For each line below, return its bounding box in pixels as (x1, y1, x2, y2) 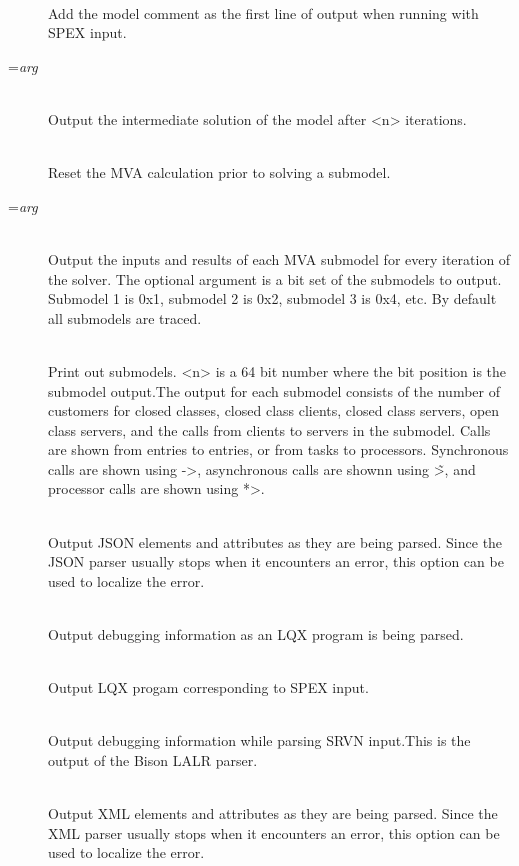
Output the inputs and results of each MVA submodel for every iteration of (48, 248, 511, 269)
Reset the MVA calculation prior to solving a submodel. (48, 162, 391, 183)
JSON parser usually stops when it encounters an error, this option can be (48, 551, 504, 572)
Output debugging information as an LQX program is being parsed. (48, 624, 464, 645)
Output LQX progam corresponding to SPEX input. (48, 677, 369, 698)
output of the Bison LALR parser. (48, 750, 258, 770)
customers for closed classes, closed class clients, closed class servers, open (48, 400, 500, 421)
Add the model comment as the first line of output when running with (48, 2, 479, 23)
